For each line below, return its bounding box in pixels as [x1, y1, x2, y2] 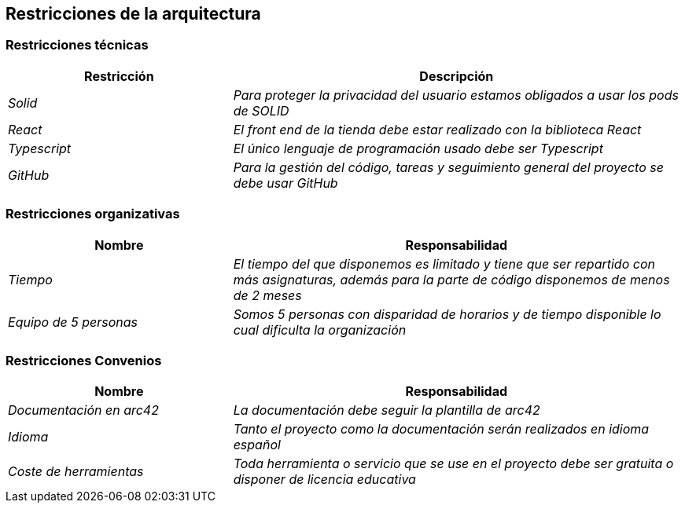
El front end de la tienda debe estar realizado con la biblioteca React [233, 121, 642, 137]
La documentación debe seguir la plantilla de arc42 [233, 402, 540, 419]
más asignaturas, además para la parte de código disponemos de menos [233, 271, 670, 287]
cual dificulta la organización [233, 321, 407, 338]
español [233, 437, 281, 453]
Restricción [84, 68, 154, 84]
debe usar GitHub [233, 174, 338, 191]
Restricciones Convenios [6, 352, 162, 368]
